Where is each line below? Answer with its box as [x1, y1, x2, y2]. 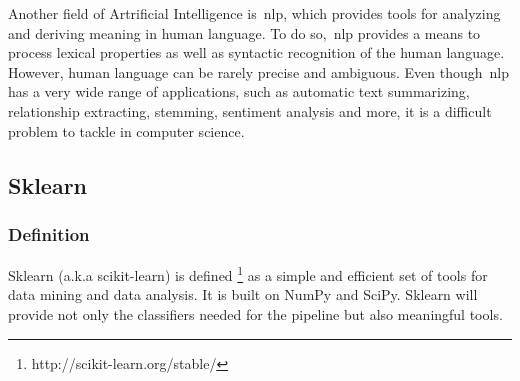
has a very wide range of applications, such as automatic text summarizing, [8, 81, 470, 102]
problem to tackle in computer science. [8, 120, 245, 141]
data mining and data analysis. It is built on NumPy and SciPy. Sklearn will [8, 284, 478, 305]
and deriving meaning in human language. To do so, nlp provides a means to [8, 22, 481, 43]
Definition [8, 221, 90, 246]
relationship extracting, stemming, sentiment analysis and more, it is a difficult [8, 100, 492, 121]
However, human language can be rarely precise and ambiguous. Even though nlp [8, 61, 510, 82]
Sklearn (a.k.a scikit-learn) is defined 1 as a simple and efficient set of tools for [8, 262, 488, 285]
